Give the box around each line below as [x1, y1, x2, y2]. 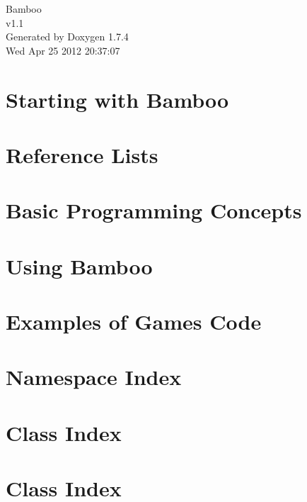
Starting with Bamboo [6, 84, 229, 113]
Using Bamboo [6, 251, 153, 280]
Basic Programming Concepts [6, 196, 302, 225]
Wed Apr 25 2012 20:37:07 [6, 43, 120, 57]
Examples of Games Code [6, 307, 262, 336]
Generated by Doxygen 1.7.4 [6, 29, 129, 44]
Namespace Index [6, 362, 182, 391]
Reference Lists [6, 140, 158, 169]
